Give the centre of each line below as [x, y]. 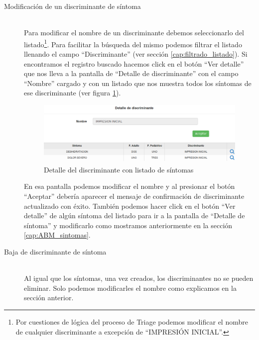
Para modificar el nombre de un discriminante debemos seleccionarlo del [134, 33]
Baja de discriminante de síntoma [55, 252]
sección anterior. [49, 297]
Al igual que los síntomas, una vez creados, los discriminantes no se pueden [139, 278]
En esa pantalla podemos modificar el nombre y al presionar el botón [129, 186]
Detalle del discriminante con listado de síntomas [119, 169]
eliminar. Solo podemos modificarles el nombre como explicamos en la [130, 288]
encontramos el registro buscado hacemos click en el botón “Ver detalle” [134, 63]
